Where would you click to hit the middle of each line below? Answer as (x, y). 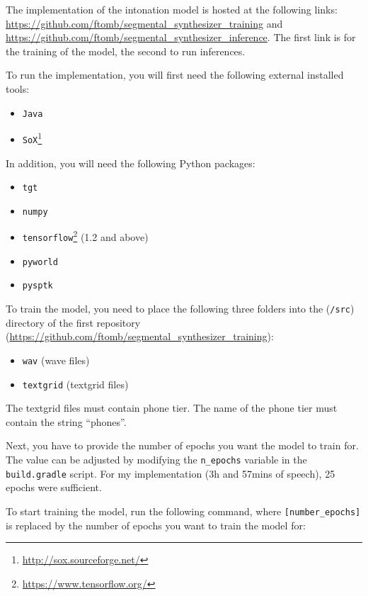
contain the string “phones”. (66, 421)
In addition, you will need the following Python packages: (131, 163)
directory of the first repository (73, 322)
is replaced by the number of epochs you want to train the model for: (156, 525)
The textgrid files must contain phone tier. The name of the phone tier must (172, 408)
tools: (18, 88)
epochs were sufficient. (54, 487)
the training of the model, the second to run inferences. (126, 51)
